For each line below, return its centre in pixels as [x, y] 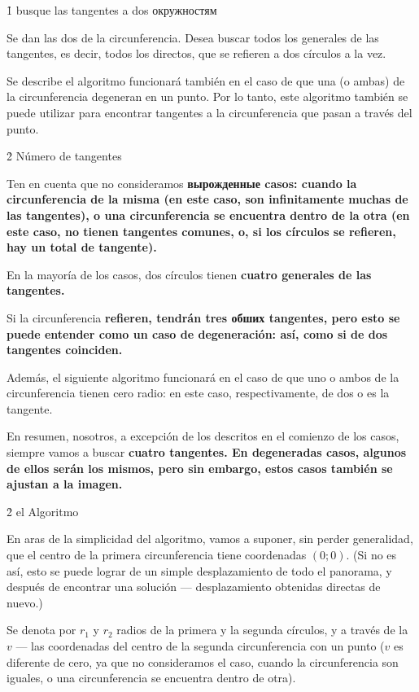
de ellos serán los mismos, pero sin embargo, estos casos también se [200, 468]
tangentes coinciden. [65, 350]
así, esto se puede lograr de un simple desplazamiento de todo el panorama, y [199, 570]
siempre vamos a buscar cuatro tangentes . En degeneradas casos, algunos [207, 452]
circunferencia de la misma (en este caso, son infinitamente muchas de [207, 199]
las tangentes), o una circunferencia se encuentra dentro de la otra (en [208, 215]
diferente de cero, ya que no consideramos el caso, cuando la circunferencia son [203, 661]
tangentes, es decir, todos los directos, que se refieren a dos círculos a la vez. [196, 53]
